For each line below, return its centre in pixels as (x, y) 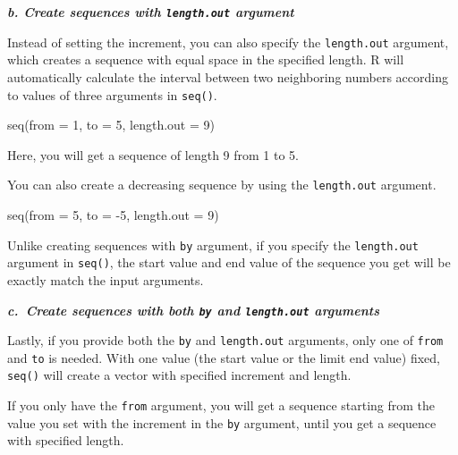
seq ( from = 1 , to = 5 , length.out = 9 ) (111, 125)
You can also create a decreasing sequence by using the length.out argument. (222, 185)
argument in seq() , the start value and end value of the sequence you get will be (229, 262)
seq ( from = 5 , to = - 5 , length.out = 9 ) (113, 215)
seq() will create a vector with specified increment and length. (179, 375)
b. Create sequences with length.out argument (151, 12)
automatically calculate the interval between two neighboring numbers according (228, 76)
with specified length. (66, 440)
